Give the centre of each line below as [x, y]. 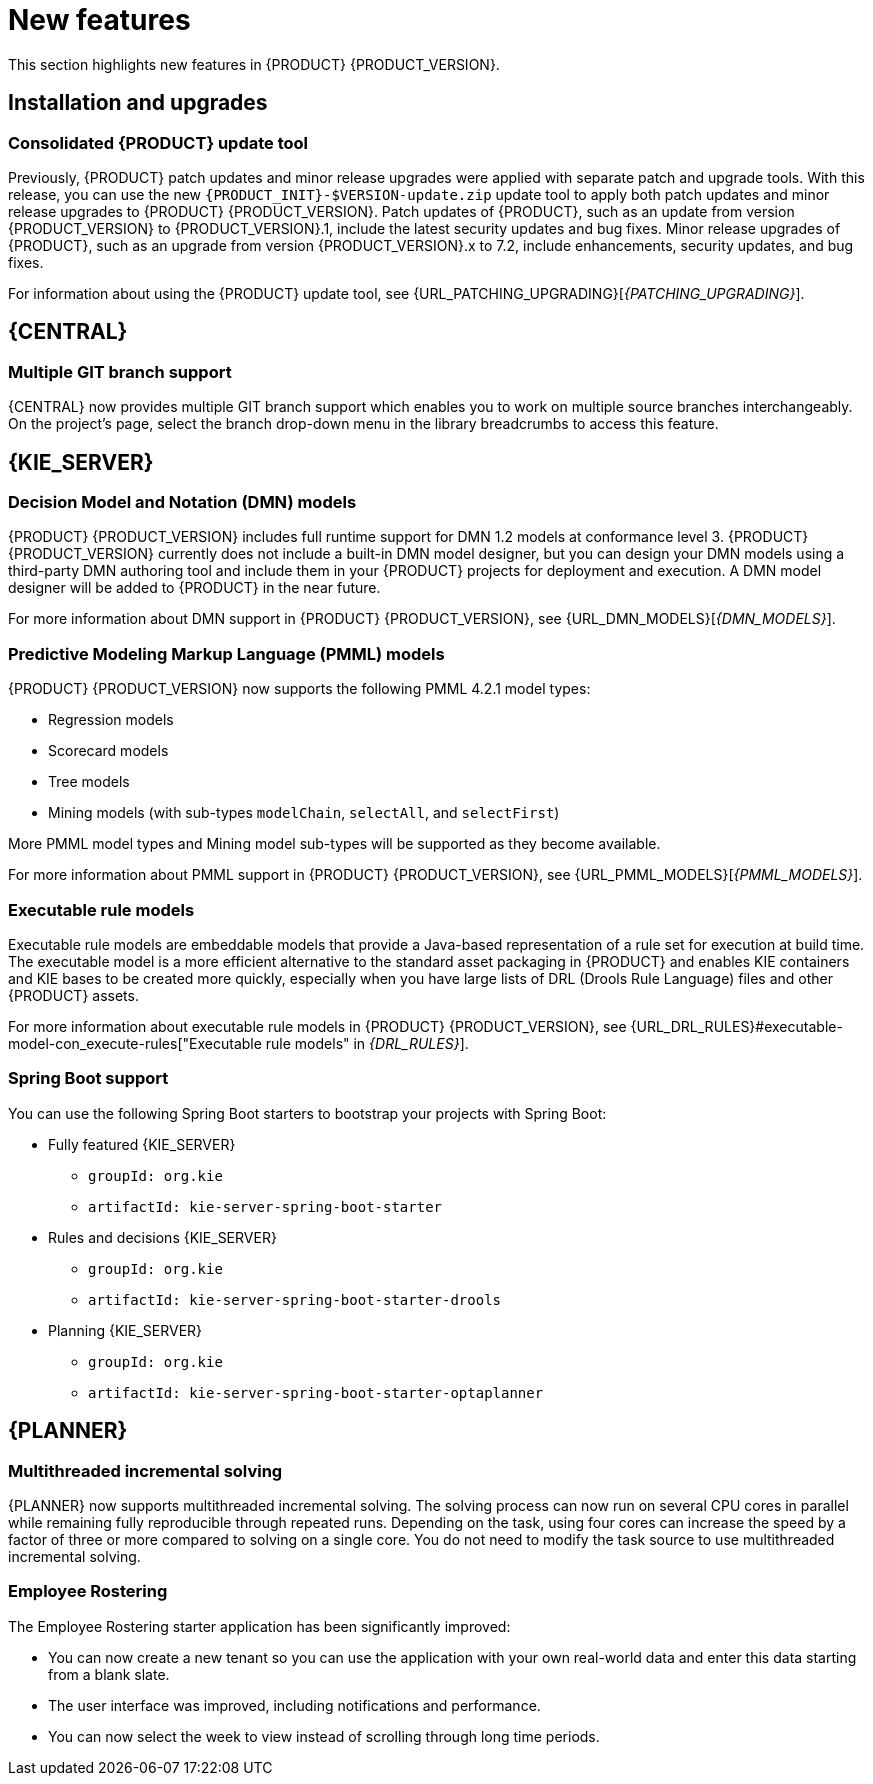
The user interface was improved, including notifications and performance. [294, 1705]
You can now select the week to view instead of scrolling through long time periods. [324, 1736]
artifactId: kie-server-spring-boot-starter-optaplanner [316, 1392]
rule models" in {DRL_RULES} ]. [367, 1043]
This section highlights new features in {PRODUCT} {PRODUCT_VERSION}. [254, 64]
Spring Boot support [88, 1078]
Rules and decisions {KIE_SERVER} [162, 1237]
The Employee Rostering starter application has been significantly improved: [259, 1626]
